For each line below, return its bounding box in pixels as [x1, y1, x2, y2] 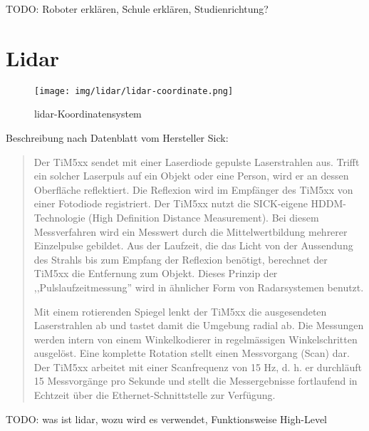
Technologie [33, 209, 85, 224]
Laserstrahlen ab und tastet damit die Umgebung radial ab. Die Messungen [33, 318, 364, 333]
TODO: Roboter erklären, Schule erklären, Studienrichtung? [6, 1, 269, 16]
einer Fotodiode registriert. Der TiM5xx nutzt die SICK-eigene [33, 196, 308, 211]
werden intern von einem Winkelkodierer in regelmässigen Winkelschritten [33, 331, 358, 346]
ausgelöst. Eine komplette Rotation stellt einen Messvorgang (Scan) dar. [33, 346, 350, 360]
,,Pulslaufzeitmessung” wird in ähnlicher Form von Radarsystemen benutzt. [33, 279, 364, 294]
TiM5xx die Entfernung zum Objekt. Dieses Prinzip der [33, 266, 278, 281]
